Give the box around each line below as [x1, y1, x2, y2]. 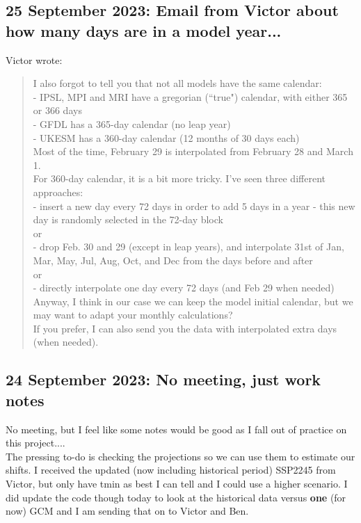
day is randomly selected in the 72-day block [33, 212, 223, 227]
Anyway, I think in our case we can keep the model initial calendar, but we [33, 293, 353, 308]
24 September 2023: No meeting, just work [6, 369, 321, 390]
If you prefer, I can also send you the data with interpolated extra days [33, 321, 337, 335]
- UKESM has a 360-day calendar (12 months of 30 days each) [33, 130, 300, 145]
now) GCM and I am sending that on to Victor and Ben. [6, 504, 249, 518]
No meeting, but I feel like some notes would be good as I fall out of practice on [6, 421, 347, 436]
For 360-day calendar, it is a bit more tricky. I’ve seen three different [33, 171, 326, 186]
